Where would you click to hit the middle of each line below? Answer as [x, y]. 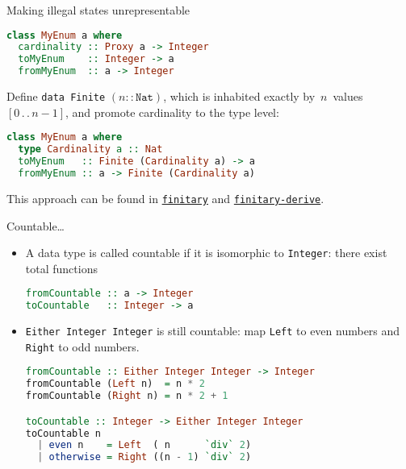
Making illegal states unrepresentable [98, 10]
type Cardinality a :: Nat [90, 149]
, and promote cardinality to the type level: [172, 112]
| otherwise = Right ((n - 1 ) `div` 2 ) [144, 457]
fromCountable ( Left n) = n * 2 [115, 384]
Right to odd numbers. [82, 346]
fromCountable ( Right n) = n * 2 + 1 [127, 396]
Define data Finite [56, 96]
